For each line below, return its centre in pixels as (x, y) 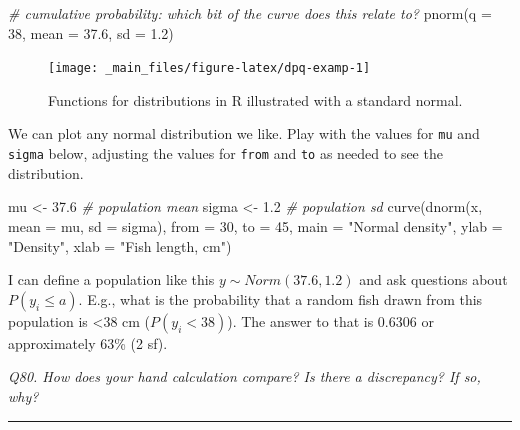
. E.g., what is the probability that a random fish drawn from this (280, 298)
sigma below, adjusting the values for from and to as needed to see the (225, 153)
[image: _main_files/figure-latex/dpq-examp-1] (209, 68)
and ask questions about (433, 279)
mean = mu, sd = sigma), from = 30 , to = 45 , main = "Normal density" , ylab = (255, 225)
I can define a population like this (111, 279)
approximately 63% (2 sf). (88, 342)
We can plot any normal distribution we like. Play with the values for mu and (244, 133)
